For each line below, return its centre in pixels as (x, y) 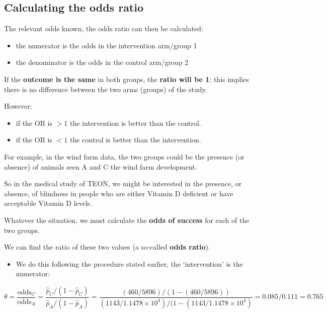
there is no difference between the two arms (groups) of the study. (106, 89)
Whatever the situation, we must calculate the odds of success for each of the (127, 220)
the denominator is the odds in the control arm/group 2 (102, 62)
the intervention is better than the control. (135, 123)
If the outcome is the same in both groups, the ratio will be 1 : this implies (127, 79)
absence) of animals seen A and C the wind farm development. (101, 166)
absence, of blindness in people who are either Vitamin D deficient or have (119, 193)
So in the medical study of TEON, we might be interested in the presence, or (123, 183)
